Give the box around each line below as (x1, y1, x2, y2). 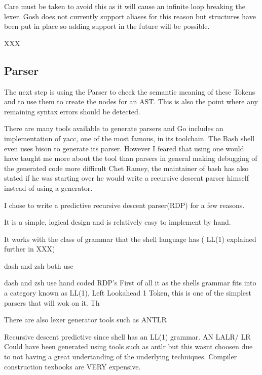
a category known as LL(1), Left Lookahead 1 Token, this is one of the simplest (4, 287, 252, 298)
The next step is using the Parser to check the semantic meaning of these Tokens (4, 86, 255, 97)
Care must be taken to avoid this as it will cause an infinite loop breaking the (4, 1, 245, 11)
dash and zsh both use (4, 260, 73, 271)
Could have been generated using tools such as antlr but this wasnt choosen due (4, 341, 253, 352)
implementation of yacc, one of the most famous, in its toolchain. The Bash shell (4, 133, 255, 143)
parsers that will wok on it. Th (4, 297, 100, 308)
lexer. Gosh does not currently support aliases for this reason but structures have (4, 11, 256, 21)
